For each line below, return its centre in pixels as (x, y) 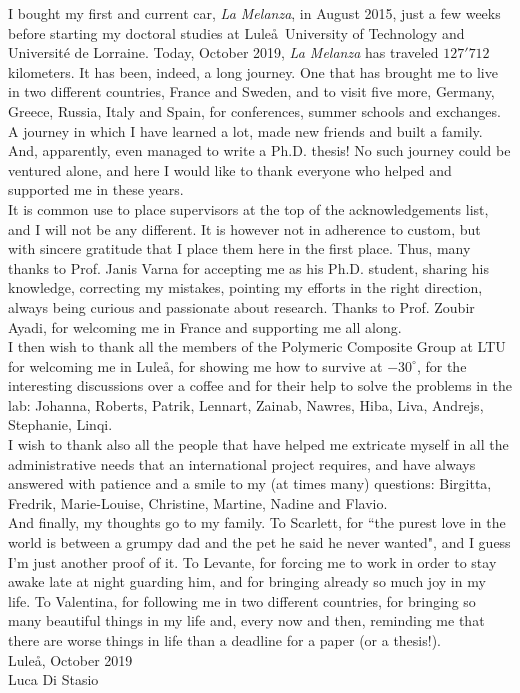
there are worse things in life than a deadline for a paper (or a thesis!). (224, 640)
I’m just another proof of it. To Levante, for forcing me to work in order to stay (252, 561)
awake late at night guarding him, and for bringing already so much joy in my (247, 581)
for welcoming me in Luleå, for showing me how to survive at (195, 365)
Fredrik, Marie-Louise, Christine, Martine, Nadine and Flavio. (198, 502)
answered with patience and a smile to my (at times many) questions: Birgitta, (250, 483)
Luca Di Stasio (53, 679)
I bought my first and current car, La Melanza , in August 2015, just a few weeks (254, 13)
